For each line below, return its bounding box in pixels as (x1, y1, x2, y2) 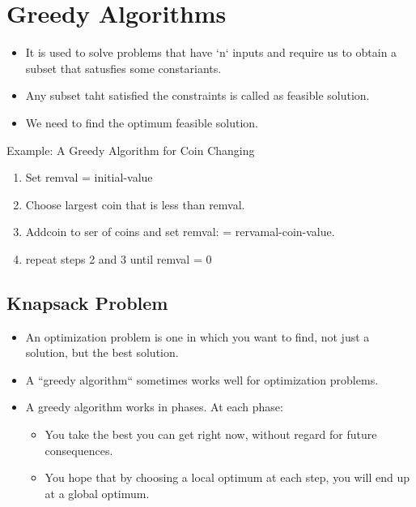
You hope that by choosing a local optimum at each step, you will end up (45, 469, 410, 486)
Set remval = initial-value (25, 169, 153, 186)
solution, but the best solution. (25, 344, 179, 361)
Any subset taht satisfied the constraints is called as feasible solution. (25, 87, 370, 104)
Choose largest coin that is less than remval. (25, 195, 245, 213)
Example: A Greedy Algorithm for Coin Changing (6, 141, 255, 158)
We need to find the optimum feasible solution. (25, 114, 258, 131)
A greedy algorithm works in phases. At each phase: (25, 398, 283, 415)
